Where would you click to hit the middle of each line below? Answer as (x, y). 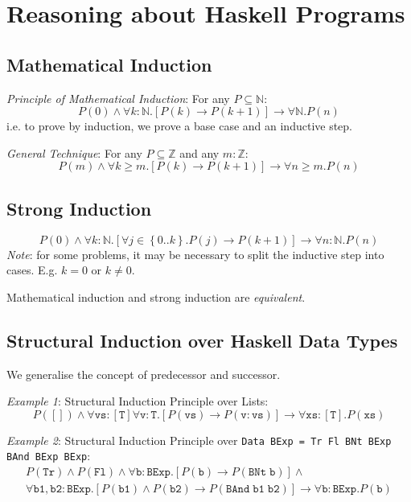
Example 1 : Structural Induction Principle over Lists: (138, 401)
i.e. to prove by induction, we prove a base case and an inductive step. (180, 126)
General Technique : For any (74, 152)
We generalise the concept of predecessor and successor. (144, 374)
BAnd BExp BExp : (49, 456)
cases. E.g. (32, 270)
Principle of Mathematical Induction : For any (118, 98)
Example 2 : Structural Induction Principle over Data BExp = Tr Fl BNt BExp (199, 440)
